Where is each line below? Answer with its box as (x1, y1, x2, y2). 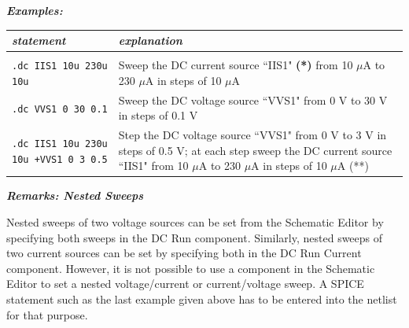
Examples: (6, 2, 63, 18)
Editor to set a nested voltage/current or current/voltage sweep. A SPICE (6, 275, 364, 292)
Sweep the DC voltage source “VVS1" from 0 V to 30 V (118, 91, 388, 108)
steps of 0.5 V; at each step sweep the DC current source (118, 142, 392, 158)
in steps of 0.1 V (118, 107, 198, 123)
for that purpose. (6, 306, 88, 322)
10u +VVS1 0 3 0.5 (12, 153, 108, 165)
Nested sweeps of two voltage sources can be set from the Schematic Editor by (6, 214, 384, 230)
